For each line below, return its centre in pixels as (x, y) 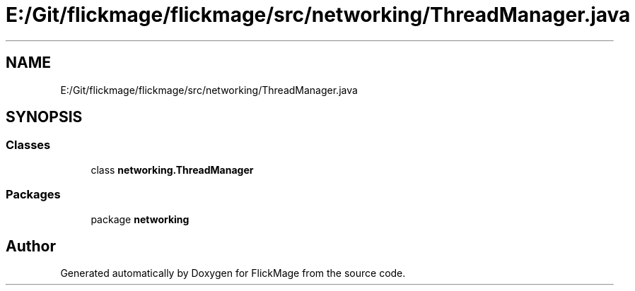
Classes (28, 145)
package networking (140, 219)
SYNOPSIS (44, 117)
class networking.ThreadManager (172, 170)
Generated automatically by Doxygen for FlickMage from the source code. (233, 273)
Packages (33, 195)
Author (31, 246)
